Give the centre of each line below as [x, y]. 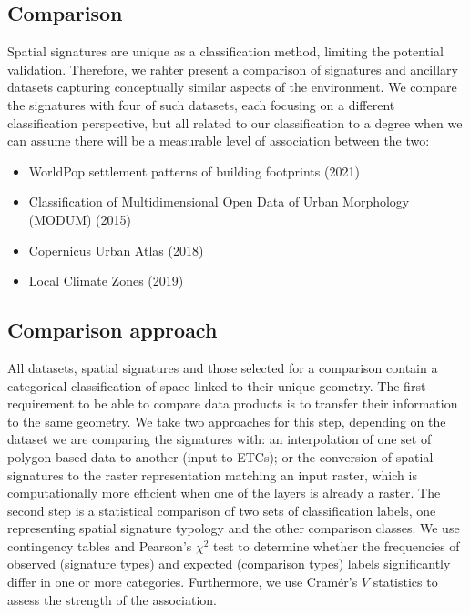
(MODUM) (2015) [80, 219]
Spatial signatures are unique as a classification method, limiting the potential [225, 51]
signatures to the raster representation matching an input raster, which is [212, 474]
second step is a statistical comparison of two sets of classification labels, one [222, 510]
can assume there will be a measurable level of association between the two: [219, 141]
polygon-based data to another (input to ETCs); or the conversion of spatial [220, 456]
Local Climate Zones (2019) [106, 281]
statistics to [405, 582]
